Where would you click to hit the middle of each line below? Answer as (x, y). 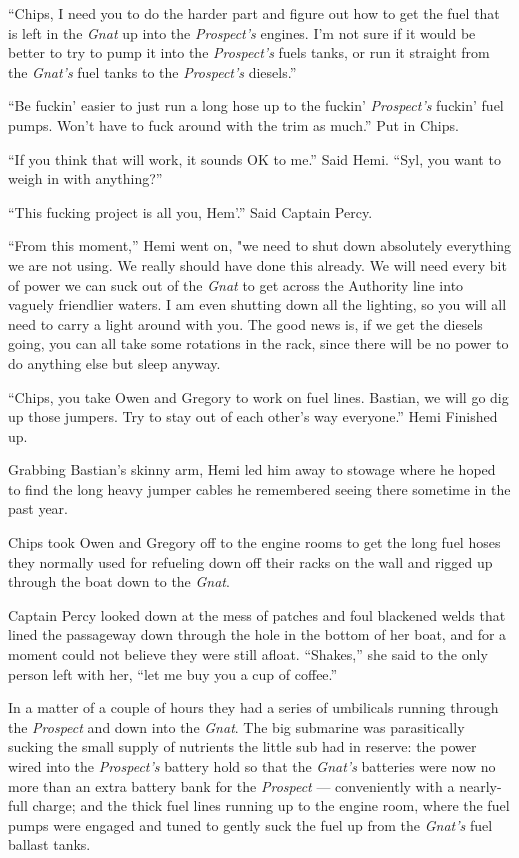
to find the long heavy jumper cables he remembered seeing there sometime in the (259, 488)
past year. (38, 508)
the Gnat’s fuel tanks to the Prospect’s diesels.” (152, 71)
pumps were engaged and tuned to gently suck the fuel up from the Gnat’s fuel (250, 824)
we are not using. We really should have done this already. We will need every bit (257, 264)
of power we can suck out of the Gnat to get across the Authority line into (236, 284)
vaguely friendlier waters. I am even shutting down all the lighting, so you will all (257, 304)
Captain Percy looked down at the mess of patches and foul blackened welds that (257, 614)
